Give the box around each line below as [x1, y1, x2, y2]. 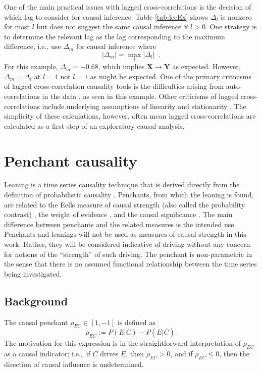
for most [4, 21, 30, 32]
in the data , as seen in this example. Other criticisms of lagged [42, 90, 239, 101]
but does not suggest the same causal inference [36, 21, 182, 32]
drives [100, 348, 119, 359]
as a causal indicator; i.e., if [4, 348, 90, 359]
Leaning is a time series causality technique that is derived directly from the [4, 179, 240, 190]
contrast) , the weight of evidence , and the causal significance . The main [4, 209, 233, 220]
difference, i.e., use [4, 41, 61, 51]
